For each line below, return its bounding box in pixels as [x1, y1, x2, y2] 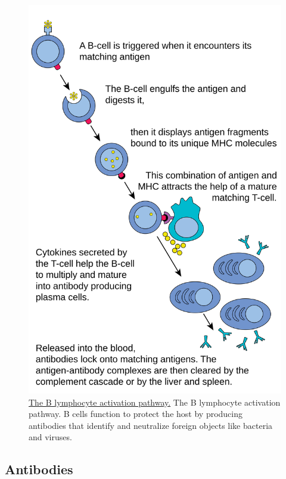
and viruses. [29, 431, 72, 443]
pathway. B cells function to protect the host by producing [29, 407, 243, 420]
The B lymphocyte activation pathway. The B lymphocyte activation [29, 395, 281, 408]
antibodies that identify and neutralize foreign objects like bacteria [29, 419, 273, 431]
